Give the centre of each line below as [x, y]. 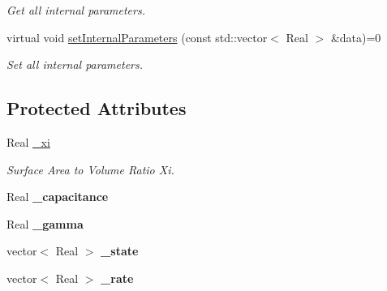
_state [120, 251]
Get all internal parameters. [76, 10]
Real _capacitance [58, 197]
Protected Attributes [97, 108]
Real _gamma [45, 223]
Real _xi [28, 141]
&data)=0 [356, 37]
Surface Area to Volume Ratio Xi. [90, 169]
